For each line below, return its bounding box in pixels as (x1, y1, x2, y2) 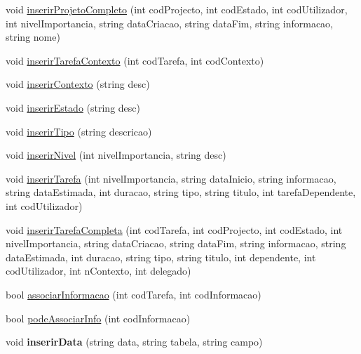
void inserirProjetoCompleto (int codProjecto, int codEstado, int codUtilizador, (6, 2, 348, 16)
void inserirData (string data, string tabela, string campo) (6, 334, 263, 349)
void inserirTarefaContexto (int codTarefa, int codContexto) (6, 53, 264, 67)
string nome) (6, 29, 60, 44)
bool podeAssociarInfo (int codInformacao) (6, 310, 191, 325)
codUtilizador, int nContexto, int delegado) (6, 263, 191, 278)
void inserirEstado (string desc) (6, 100, 140, 114)
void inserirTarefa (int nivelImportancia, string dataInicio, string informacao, (6, 171, 336, 185)
